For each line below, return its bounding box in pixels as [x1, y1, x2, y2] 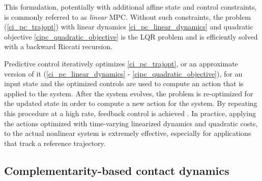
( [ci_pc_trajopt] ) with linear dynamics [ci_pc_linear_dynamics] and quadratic [4, 21, 253, 32]
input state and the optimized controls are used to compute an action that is [4, 78, 244, 89]
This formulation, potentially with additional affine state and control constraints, [4, 2, 257, 12]
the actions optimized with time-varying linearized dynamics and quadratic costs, [4, 118, 258, 128]
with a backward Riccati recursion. [4, 41, 113, 52]
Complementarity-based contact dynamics [4, 162, 229, 178]
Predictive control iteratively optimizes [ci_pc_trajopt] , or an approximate [4, 58, 238, 68]
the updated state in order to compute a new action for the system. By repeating [4, 98, 257, 108]
